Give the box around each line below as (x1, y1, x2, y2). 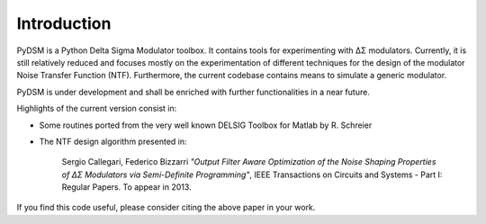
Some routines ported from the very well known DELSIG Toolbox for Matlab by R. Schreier (39, 120, 373, 130)
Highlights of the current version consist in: (16, 103, 177, 114)
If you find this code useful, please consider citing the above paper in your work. (16, 202, 316, 213)
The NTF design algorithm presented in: (39, 136, 188, 147)
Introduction (16, 13, 112, 33)
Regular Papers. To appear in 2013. (61, 182, 193, 193)
